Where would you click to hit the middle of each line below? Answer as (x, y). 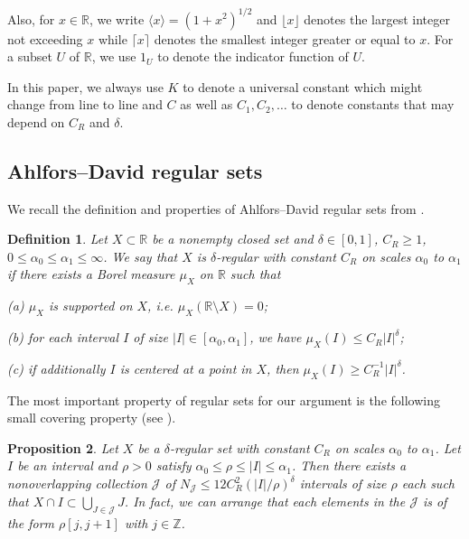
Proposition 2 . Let (63, 447)
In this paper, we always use (85, 86)
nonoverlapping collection (77, 483)
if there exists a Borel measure (91, 274)
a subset (30, 56)
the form (31, 523)
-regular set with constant (240, 447)
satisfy (174, 465)
